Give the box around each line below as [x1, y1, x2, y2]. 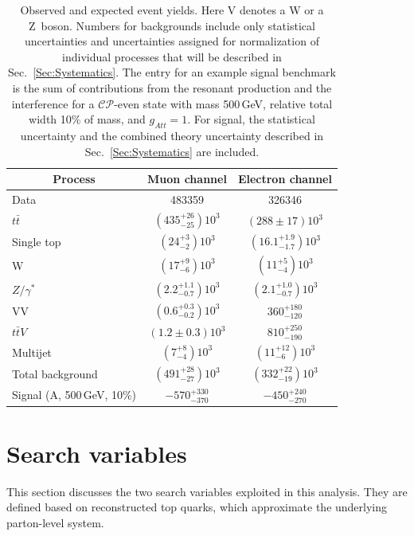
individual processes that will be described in [62, 48, 282, 65]
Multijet [12, 344, 52, 361]
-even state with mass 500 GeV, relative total [114, 95, 333, 112]
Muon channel [147, 170, 227, 187]
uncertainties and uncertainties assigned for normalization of [25, 33, 319, 49]
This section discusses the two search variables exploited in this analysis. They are [6, 483, 408, 499]
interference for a [11, 95, 95, 112]
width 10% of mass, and [29, 111, 146, 127]
